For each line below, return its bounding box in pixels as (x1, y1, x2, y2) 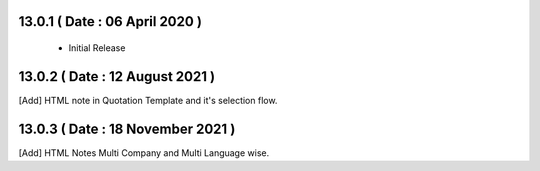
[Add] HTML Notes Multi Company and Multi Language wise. (18, 146, 270, 159)
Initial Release (68, 42, 126, 54)
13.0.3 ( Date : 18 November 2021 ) (18, 120, 236, 137)
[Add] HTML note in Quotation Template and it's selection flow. (18, 94, 278, 106)
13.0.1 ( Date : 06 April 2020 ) (18, 13, 202, 30)
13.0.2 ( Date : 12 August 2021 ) (18, 68, 215, 85)
